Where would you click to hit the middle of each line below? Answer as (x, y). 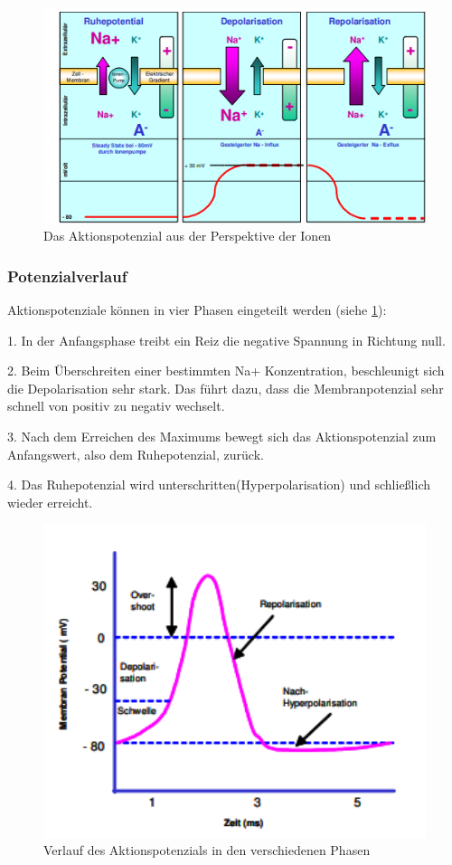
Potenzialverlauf (67, 276)
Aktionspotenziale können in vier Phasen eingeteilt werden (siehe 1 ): (197, 309)
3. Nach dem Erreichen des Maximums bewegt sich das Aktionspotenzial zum (222, 436)
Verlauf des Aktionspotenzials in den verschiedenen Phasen (207, 850)
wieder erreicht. (50, 502)
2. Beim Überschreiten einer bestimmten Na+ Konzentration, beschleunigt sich (226, 371)
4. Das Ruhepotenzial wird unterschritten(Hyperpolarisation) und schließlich (219, 485)
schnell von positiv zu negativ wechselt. (116, 406)
